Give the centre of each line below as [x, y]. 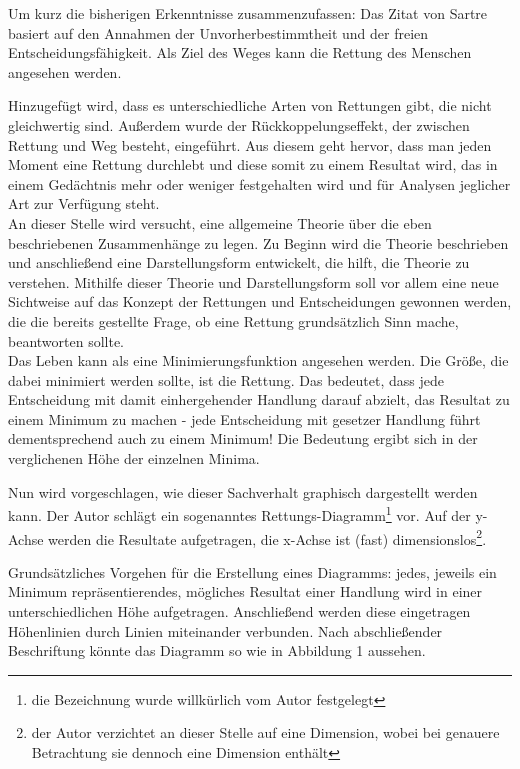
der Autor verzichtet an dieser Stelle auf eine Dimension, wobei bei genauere [265, 732]
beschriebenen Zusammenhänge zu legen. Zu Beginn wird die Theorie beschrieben [258, 242]
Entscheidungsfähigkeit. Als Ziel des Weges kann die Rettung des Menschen [240, 52]
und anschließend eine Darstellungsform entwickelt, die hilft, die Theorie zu [239, 262]
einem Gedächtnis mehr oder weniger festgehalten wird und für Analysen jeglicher [259, 183]
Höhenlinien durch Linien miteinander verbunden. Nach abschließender [225, 630]
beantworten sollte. [66, 340]
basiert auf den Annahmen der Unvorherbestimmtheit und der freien [218, 32]
